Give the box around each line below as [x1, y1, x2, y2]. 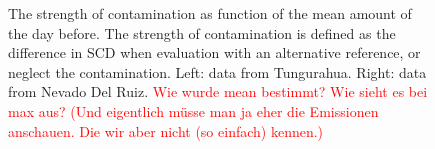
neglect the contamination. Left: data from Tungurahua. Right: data [8, 61, 427, 82]
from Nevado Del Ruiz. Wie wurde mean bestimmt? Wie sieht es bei [8, 81, 428, 102]
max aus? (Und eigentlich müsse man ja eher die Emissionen [8, 100, 379, 121]
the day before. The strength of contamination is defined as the [8, 22, 396, 43]
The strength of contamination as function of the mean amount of [8, 3, 412, 23]
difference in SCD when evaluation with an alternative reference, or [8, 42, 421, 63]
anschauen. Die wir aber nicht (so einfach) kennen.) [8, 120, 324, 141]
